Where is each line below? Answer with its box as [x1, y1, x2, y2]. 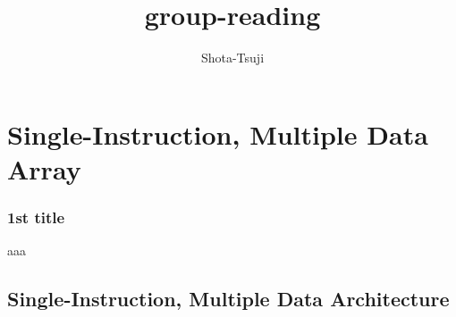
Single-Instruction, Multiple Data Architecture [7, 285, 450, 313]
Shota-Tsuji [200, 48, 265, 67]
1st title [7, 206, 65, 229]
